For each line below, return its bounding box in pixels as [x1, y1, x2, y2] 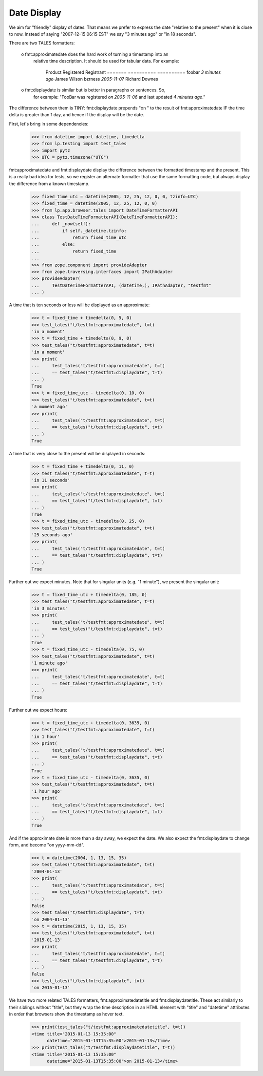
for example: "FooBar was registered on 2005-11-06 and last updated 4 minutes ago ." [33, 94, 206, 100]
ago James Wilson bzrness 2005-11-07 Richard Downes [45, 76, 158, 82]
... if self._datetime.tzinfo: [31, 228, 127, 233]
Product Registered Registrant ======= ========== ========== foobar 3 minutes [45, 69, 221, 75]
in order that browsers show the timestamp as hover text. [9, 1011, 124, 1017]
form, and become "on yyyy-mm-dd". [9, 842, 85, 848]
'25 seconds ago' [31, 532, 73, 538]
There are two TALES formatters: [9, 40, 75, 46]
